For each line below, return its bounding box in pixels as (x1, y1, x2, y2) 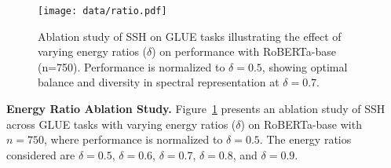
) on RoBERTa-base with (240, 115, 362, 132)
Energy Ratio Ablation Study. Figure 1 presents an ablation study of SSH (6, 100, 386, 117)
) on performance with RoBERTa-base (152, 43, 336, 60)
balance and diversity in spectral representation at (38, 74, 280, 90)
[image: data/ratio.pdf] (38, 5, 167, 16)
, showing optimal (261, 58, 348, 75)
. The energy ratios (259, 131, 352, 148)
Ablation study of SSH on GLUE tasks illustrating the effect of (38, 27, 342, 44)
